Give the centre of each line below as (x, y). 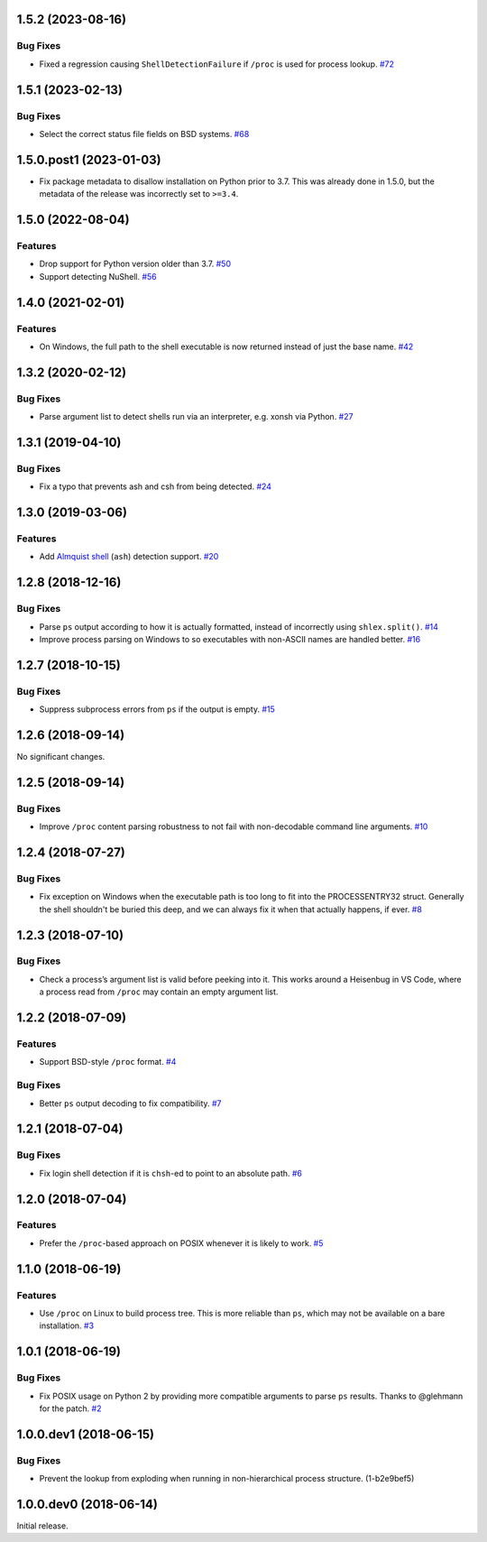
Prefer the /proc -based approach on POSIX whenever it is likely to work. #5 (181, 1243)
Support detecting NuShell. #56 (98, 276)
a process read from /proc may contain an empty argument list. (159, 992)
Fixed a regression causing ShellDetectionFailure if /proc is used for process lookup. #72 (216, 64)
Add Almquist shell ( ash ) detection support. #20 (129, 557)
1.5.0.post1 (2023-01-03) (89, 159)
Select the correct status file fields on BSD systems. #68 (144, 134)
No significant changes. (61, 757)
